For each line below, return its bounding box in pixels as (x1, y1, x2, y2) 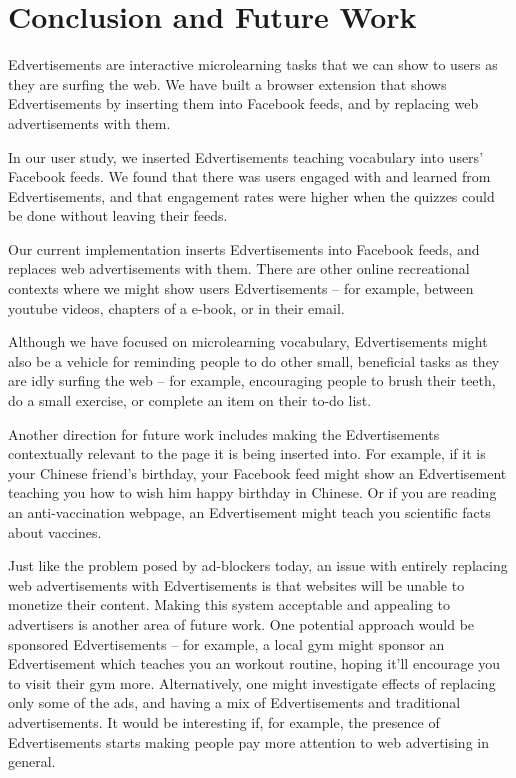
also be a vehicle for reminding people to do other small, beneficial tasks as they (8, 350, 500, 371)
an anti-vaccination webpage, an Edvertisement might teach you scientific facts (8, 502, 491, 522)
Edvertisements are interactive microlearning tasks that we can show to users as (8, 54, 498, 75)
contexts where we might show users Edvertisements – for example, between (8, 278, 474, 299)
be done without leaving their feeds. (8, 205, 228, 226)
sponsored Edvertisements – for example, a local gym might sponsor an (8, 633, 445, 654)
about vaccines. (8, 521, 102, 542)
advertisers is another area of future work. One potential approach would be (8, 613, 475, 634)
